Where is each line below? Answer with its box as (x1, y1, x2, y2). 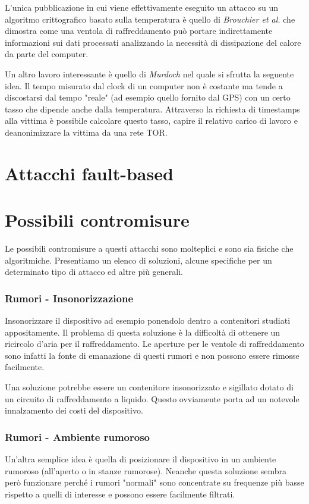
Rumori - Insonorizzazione (5, 290, 134, 305)
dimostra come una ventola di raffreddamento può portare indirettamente (5, 24, 273, 37)
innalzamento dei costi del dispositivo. (5, 404, 143, 417)
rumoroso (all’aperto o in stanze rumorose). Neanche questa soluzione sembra (5, 464, 286, 477)
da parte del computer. (5, 48, 89, 60)
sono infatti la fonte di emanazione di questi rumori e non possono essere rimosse (5, 349, 299, 361)
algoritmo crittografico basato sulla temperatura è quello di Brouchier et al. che (5, 12, 295, 25)
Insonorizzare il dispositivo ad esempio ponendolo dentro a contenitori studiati (5, 314, 291, 327)
